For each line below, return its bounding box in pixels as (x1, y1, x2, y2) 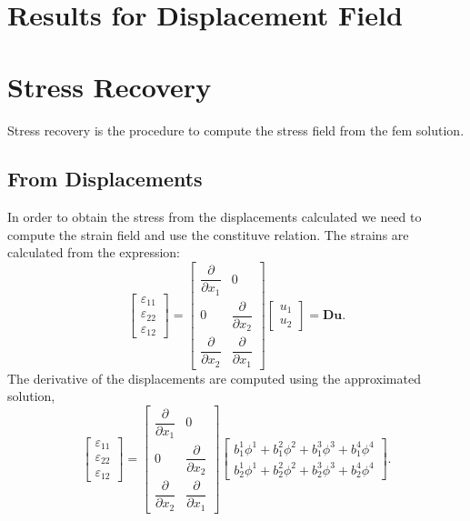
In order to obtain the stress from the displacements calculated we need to (7, 207, 422, 226)
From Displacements (7, 165, 203, 193)
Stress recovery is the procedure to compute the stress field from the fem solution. (7, 120, 465, 139)
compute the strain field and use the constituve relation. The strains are (7, 225, 409, 244)
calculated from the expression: (7, 243, 181, 262)
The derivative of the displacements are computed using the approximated (7, 368, 421, 387)
